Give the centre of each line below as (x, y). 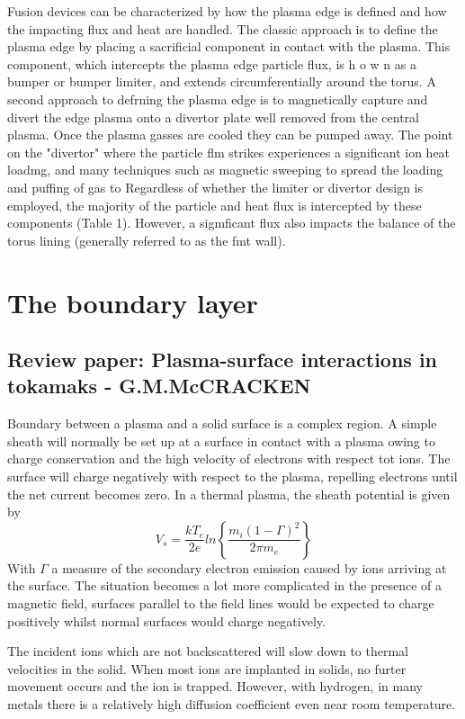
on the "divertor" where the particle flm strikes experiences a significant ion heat (229, 152)
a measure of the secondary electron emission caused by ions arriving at (249, 567)
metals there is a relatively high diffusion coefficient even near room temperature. (232, 704)
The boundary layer (133, 302)
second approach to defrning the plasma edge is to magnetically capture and (218, 99)
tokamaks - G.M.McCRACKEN (159, 386)
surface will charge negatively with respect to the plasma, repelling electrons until (232, 476)
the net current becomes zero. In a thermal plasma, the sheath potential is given (229, 494)
